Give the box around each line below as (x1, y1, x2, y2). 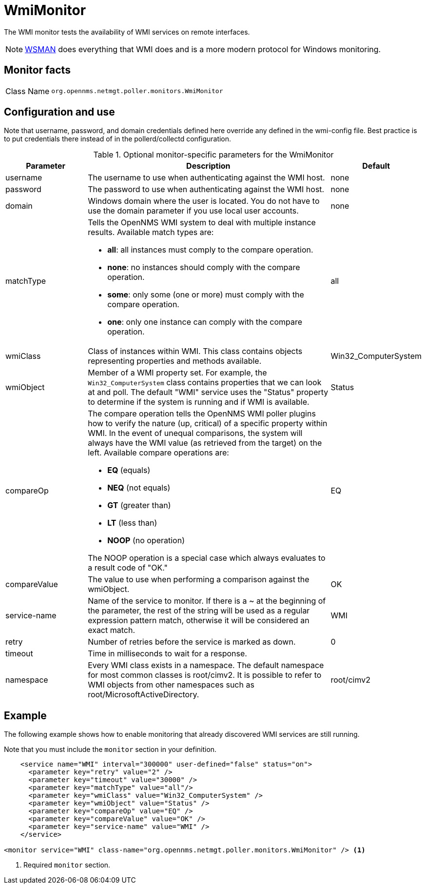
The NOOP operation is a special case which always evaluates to (88, 553, 326, 563)
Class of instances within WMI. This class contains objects (88, 346, 303, 356)
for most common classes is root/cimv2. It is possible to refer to (88, 670, 322, 680)
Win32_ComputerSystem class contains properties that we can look (88, 377, 322, 388)
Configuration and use (4, 106, 115, 118)
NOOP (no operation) (107, 535, 185, 546)
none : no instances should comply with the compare (107, 262, 300, 273)
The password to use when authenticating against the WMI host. (88, 184, 325, 195)
